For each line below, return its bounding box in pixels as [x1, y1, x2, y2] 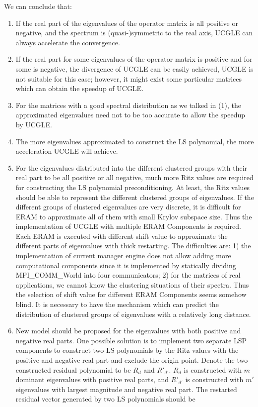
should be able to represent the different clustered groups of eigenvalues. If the [15, 192, 254, 202]
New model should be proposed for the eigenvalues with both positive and [15, 325, 241, 336]
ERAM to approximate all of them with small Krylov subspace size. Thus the [15, 211, 252, 221]
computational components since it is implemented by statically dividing [15, 260, 236, 270]
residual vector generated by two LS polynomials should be [15, 394, 195, 404]
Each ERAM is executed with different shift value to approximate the [15, 230, 228, 241]
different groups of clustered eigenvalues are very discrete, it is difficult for [15, 202, 241, 212]
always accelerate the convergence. [15, 37, 120, 47]
